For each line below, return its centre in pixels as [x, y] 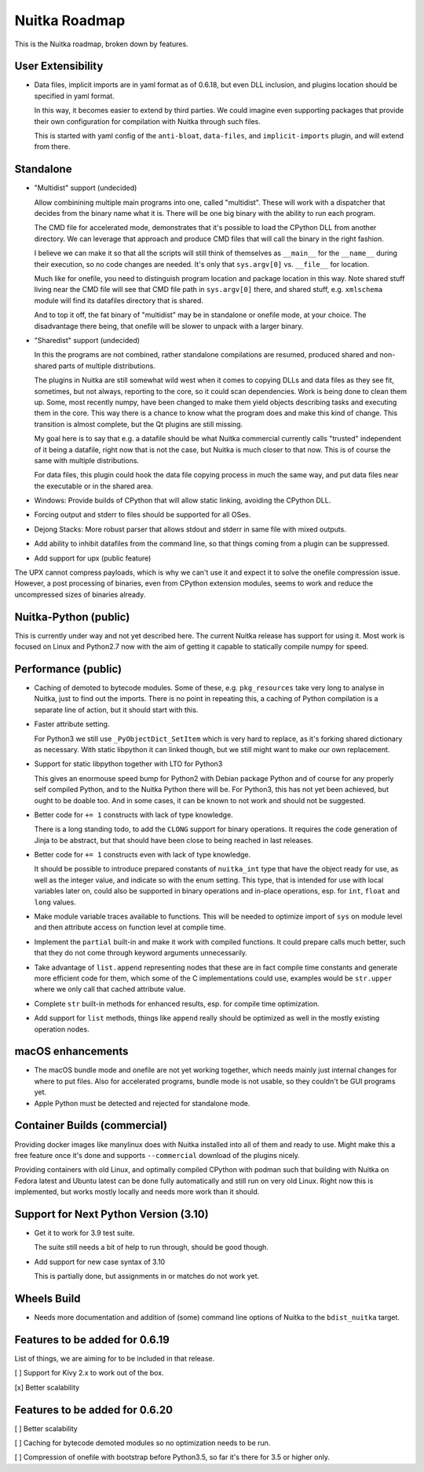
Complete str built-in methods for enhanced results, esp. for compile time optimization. [177, 1003]
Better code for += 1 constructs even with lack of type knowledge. [143, 855]
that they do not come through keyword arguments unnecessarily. [141, 953]
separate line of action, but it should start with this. [116, 710]
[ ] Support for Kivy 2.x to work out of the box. [89, 1373]
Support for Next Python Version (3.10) [111, 1214]
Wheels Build [48, 1299]
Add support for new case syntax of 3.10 [100, 1262]
